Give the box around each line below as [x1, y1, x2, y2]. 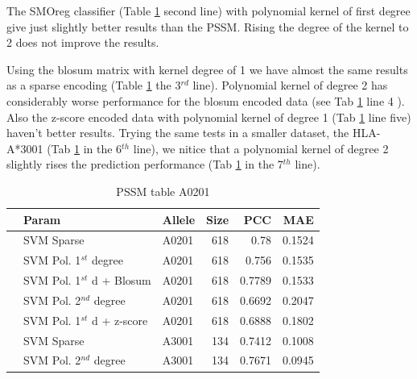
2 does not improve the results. [6, 34, 159, 51]
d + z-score [91, 311, 148, 328]
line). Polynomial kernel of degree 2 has [192, 77, 388, 94]
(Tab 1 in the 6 [47, 140, 122, 156]
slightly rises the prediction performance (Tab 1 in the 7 [6, 156, 283, 173]
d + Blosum [91, 272, 151, 289]
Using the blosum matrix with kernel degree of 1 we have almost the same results [6, 60, 408, 77]
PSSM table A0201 [116, 182, 210, 199]
